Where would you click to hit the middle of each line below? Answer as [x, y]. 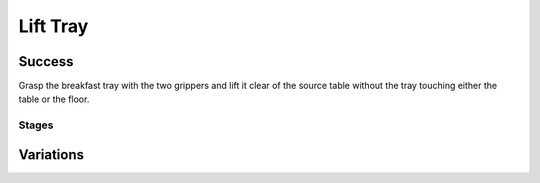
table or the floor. [54, 99]
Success [46, 61]
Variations [51, 154]
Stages [36, 125]
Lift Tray [53, 26]
